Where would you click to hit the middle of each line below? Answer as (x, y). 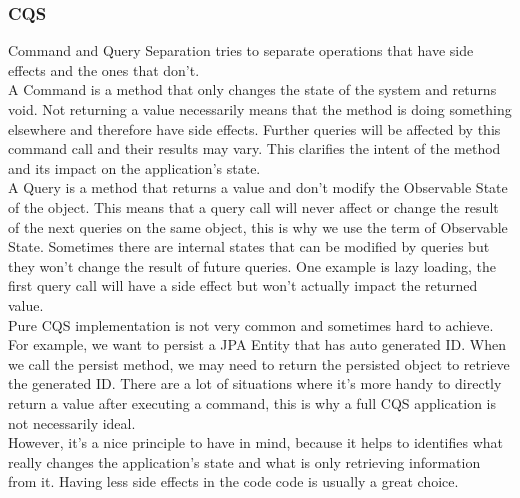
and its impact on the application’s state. (134, 167)
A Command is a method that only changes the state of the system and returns (252, 89)
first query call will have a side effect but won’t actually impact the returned (243, 285)
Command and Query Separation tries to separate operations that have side (241, 50)
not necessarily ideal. (72, 422)
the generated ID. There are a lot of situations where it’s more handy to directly (255, 383)
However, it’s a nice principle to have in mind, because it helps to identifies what (256, 442)
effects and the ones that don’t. (104, 69)
